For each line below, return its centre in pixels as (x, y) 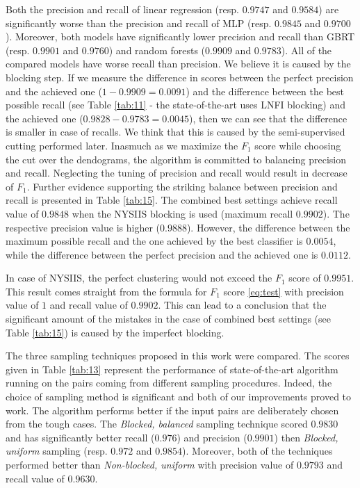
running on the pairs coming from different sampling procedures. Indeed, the (169, 383)
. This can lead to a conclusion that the (242, 305)
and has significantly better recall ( (80, 437)
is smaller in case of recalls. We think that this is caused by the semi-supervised (175, 132)
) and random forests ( (157, 50)
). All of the (306, 50)
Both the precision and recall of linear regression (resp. (122, 9)
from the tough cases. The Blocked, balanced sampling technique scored (157, 424)
